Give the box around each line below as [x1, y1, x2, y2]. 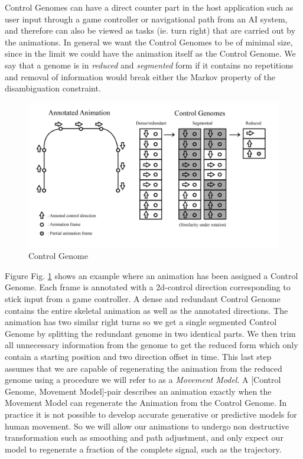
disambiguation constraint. [5, 82, 101, 94]
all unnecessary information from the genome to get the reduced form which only [5, 339, 298, 351]
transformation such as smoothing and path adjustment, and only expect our [5, 431, 284, 444]
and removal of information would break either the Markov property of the [5, 70, 276, 83]
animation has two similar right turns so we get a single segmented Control [5, 316, 277, 328]
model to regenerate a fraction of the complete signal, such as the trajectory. [5, 442, 282, 455]
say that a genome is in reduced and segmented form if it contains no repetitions [5, 58, 294, 71]
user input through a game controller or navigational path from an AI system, [5, 12, 288, 25]
